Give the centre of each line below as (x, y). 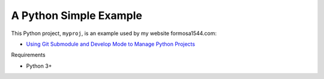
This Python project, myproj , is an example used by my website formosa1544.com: (114, 33)
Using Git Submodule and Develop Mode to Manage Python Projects (110, 44)
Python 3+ (39, 66)
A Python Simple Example (76, 15)
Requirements (28, 55)
